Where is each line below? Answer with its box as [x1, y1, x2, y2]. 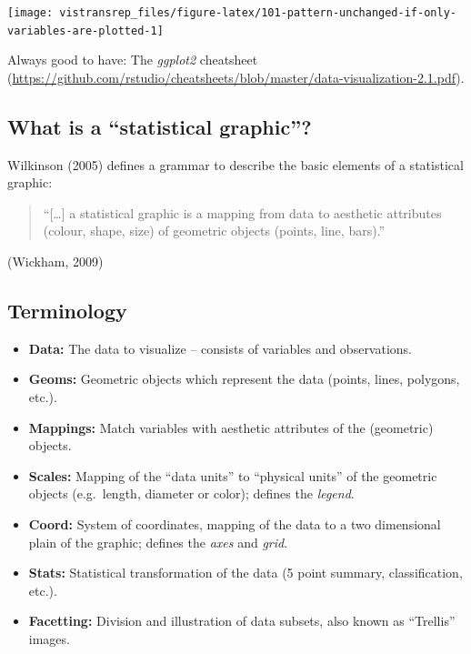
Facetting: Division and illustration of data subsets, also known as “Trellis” [28, 611, 456, 630]
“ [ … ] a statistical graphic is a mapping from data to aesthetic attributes [43, 203, 442, 222]
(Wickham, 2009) [7, 252, 104, 271]
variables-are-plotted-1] [7, 24, 164, 37]
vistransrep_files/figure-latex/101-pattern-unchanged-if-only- [59, 6, 456, 19]
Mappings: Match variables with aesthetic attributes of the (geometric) [28, 418, 434, 437]
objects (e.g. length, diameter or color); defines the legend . [28, 484, 355, 503]
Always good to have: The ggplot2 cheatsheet [7, 50, 258, 69]
